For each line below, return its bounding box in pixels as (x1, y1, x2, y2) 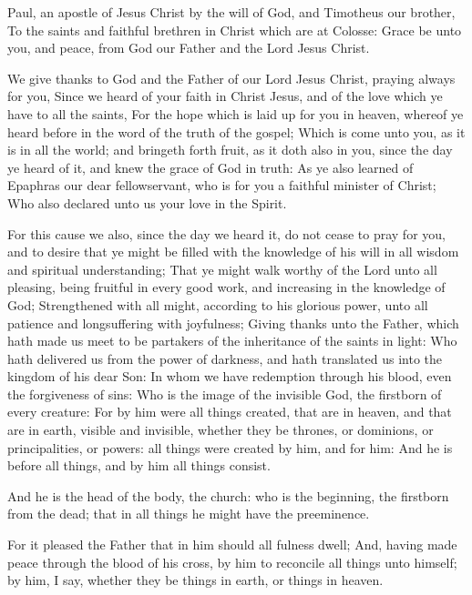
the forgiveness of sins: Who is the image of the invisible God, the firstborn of (7, 384, 442, 403)
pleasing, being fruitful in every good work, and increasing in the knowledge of (7, 277, 446, 297)
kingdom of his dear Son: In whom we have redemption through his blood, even (7, 367, 452, 386)
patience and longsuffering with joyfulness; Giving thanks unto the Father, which (7, 313, 459, 332)
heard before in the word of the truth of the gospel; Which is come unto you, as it (7, 122, 466, 141)
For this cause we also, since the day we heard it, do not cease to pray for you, (7, 224, 446, 243)
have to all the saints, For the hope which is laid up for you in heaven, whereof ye (7, 104, 464, 123)
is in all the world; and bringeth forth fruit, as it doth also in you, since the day (7, 140, 453, 159)
